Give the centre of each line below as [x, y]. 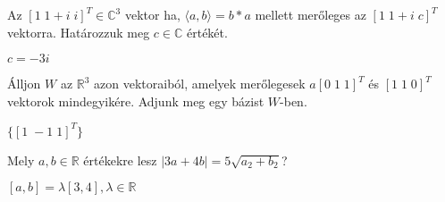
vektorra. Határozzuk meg [79, 32]
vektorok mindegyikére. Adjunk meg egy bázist [136, 101]
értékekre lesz [120, 160]
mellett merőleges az [311, 14]
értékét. [207, 32]
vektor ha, [152, 14]
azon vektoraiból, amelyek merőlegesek [200, 84]
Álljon [24, 84]
